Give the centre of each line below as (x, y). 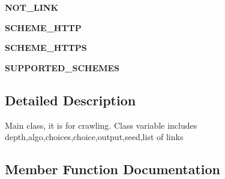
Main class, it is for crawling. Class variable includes (101, 125)
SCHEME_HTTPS (46, 48)
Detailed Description (70, 100)
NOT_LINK (32, 7)
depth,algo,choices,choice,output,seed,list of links (94, 137)
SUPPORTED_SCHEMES (62, 67)
